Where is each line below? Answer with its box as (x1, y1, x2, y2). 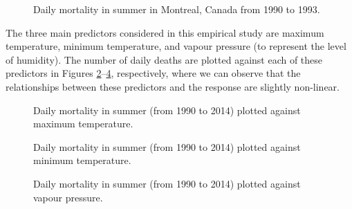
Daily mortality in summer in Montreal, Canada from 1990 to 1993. (33, 2, 320, 16)
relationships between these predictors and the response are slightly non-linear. (6, 79, 340, 93)
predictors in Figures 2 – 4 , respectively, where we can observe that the (6, 66, 301, 80)
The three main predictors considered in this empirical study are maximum (6, 25, 324, 39)
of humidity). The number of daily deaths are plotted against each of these (6, 52, 323, 66)
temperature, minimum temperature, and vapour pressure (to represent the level (6, 39, 346, 53)
